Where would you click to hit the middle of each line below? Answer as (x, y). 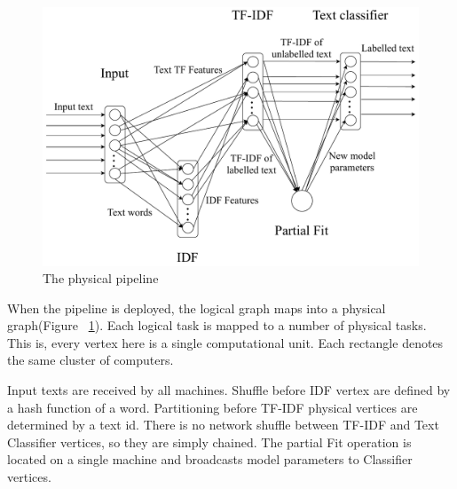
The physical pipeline (101, 278)
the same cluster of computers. (91, 360)
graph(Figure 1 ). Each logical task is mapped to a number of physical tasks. (217, 325)
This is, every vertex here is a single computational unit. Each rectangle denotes (225, 342)
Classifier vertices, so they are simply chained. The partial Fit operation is (209, 442)
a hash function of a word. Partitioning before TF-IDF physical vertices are (213, 407)
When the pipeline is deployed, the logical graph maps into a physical (197, 308)
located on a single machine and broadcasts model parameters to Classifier (210, 459)
